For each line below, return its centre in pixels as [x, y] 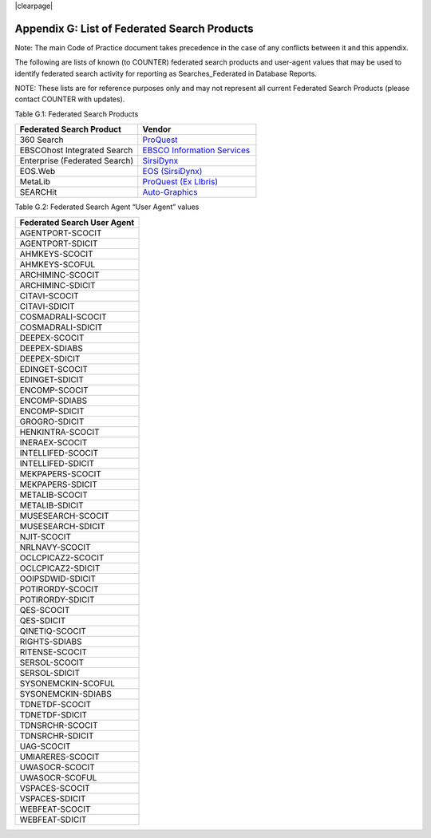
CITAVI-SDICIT [47, 306]
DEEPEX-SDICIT [50, 358]
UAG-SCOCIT [45, 746]
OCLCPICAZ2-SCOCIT [62, 557]
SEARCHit [38, 192]
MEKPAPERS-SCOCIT [60, 473]
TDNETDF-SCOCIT [55, 704]
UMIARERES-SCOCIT [59, 757]
